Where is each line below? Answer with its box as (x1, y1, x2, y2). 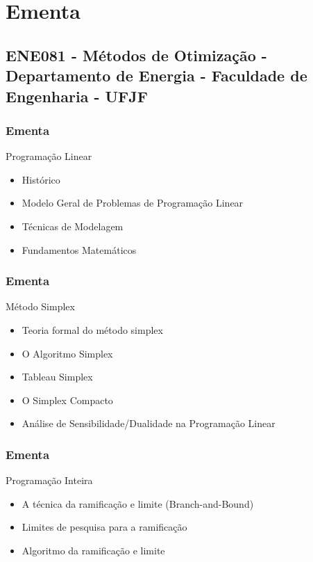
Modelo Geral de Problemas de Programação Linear (22, 195, 244, 210)
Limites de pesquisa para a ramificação (22, 520, 187, 534)
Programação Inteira (6, 473, 93, 488)
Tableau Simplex (22, 369, 93, 384)
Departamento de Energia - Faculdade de (6, 65, 307, 86)
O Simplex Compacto (22, 392, 113, 407)
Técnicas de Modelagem (22, 218, 124, 233)
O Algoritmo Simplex (22, 346, 113, 360)
